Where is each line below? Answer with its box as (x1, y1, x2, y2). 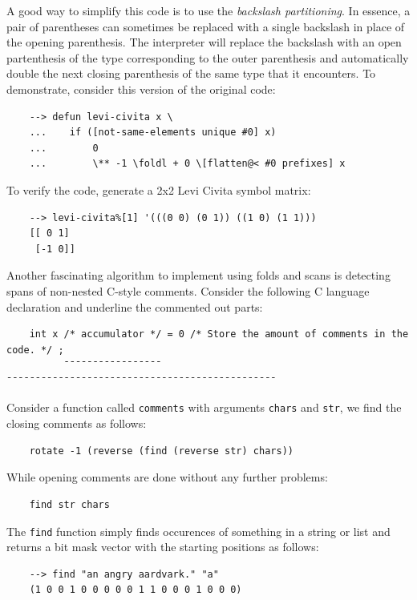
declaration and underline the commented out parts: (6, 298, 263, 315)
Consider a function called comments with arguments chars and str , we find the (6, 399, 402, 416)
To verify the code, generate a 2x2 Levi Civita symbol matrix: (6, 181, 311, 198)
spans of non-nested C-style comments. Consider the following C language (6, 282, 370, 299)
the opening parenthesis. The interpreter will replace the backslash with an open (6, 34, 402, 50)
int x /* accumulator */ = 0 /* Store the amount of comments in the (29, 328, 409, 340)
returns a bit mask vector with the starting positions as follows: (6, 538, 319, 555)
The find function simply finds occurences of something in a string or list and (6, 522, 391, 539)
